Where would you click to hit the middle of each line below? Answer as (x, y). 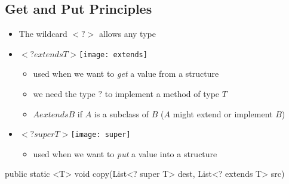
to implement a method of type (162, 94)
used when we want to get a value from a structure (126, 74)
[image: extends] (113, 54)
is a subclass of (122, 113)
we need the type (64, 94)
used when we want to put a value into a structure (125, 153)
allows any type (127, 34)
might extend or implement (223, 113)
